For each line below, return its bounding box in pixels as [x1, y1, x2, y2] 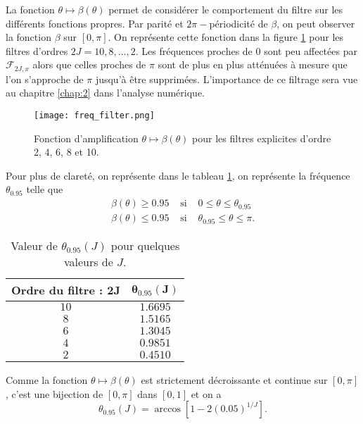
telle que [26, 182, 63, 197]
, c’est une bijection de [6, 386, 103, 401]
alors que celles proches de [32, 57, 146, 72]
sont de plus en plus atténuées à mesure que [158, 57, 348, 72]
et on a [191, 386, 222, 401]
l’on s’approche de [6, 71, 84, 86]
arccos [154, 404, 181, 415]
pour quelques [110, 237, 180, 254]
